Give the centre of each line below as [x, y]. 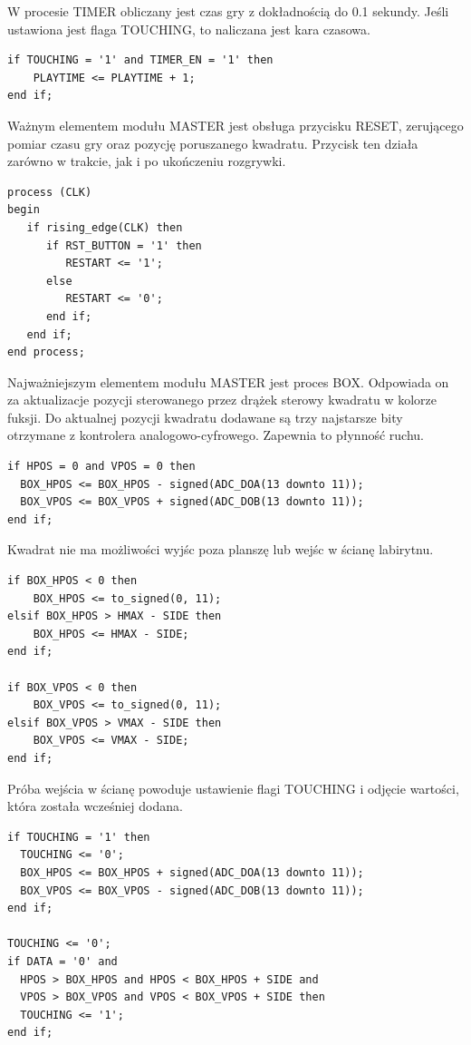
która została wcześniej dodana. [95, 806]
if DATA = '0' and [62, 961]
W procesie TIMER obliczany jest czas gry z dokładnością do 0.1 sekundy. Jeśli [228, 11]
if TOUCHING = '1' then [79, 837]
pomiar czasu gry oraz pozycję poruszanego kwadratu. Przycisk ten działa [213, 143]
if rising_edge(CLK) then [105, 227]
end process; [46, 352]
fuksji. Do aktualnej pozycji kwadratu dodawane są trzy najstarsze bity [205, 417]
